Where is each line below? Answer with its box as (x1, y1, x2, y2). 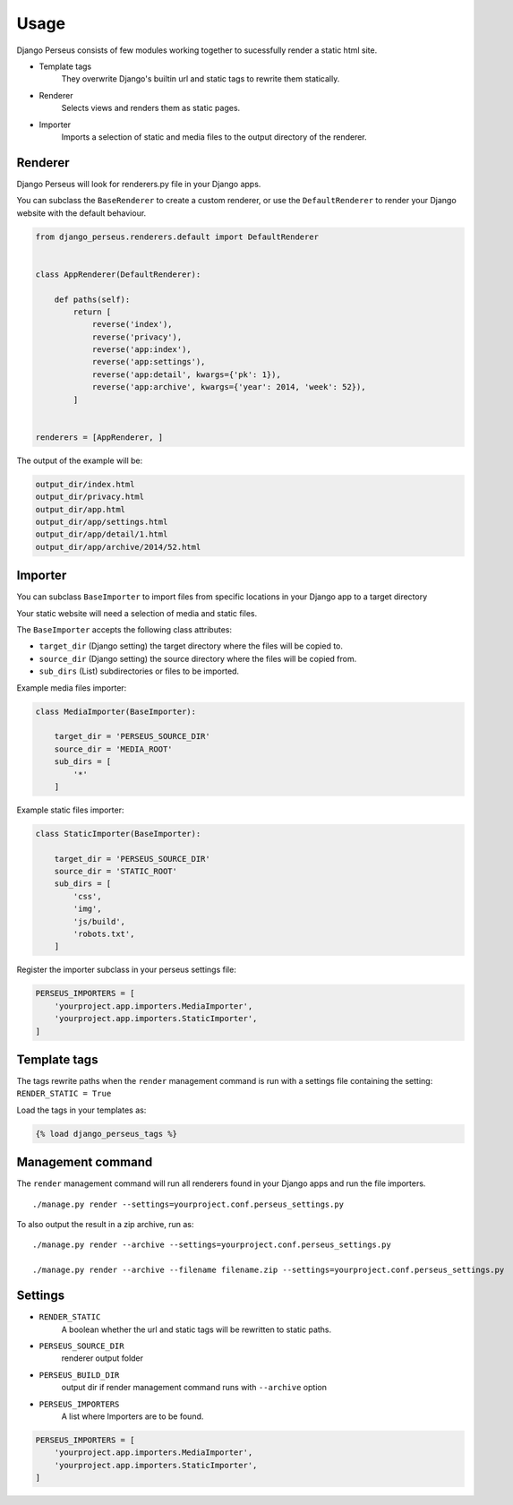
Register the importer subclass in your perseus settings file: (16, 964, 236, 976)
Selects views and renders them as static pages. (61, 103, 241, 114)
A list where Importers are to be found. (61, 1411, 204, 1422)
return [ (73, 306, 112, 317)
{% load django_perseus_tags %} (35, 1129, 178, 1139)
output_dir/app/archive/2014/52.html (35, 542, 201, 552)
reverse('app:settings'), (91, 357, 206, 367)
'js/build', (73, 916, 125, 926)
